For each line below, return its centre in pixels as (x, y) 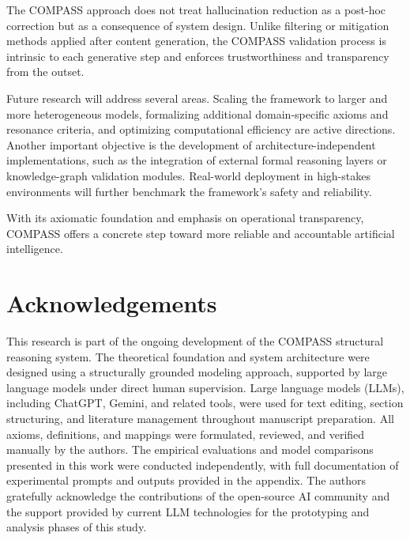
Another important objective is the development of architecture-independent (191, 144)
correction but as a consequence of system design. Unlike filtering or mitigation (198, 25)
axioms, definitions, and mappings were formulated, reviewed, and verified (186, 434)
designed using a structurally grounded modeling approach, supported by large (197, 372)
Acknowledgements (112, 303)
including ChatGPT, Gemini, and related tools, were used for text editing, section (205, 403)
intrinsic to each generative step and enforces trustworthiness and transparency (198, 56)
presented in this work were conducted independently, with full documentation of (203, 464)
